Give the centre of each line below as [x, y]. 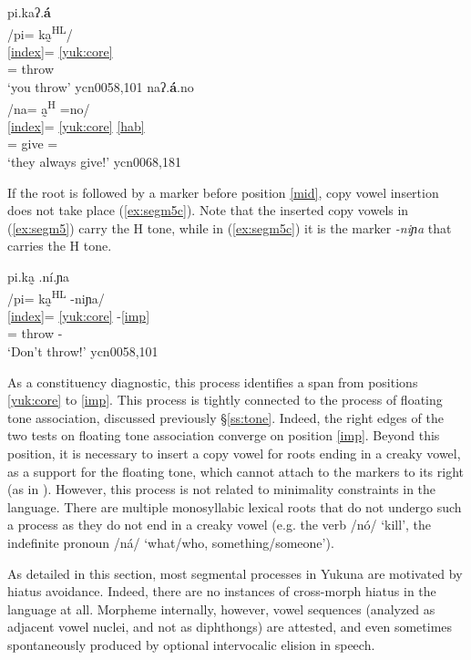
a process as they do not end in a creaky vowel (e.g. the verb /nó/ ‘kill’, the [220, 525]
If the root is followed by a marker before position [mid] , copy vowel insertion [223, 192]
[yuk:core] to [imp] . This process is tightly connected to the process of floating [225, 400]
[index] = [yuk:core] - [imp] [79, 315]
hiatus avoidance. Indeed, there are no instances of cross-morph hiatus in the [222, 591]
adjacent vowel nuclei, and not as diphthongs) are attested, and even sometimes [230, 627]
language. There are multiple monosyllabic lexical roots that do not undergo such [235, 506]
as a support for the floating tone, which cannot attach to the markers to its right [236, 471]
